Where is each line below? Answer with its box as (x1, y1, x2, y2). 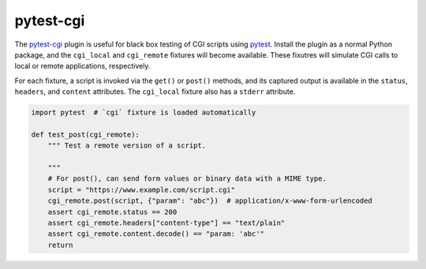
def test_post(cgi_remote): (31, 130, 140, 139)
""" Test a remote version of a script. (47, 141, 207, 150)
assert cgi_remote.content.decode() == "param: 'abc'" (47, 230, 264, 238)
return (47, 241, 73, 249)
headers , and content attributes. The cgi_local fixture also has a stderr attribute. (14, 87, 296, 96)
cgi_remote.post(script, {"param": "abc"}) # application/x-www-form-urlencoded (47, 196, 372, 205)
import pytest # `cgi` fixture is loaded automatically (31, 108, 256, 118)
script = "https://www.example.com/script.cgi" (47, 185, 236, 194)
